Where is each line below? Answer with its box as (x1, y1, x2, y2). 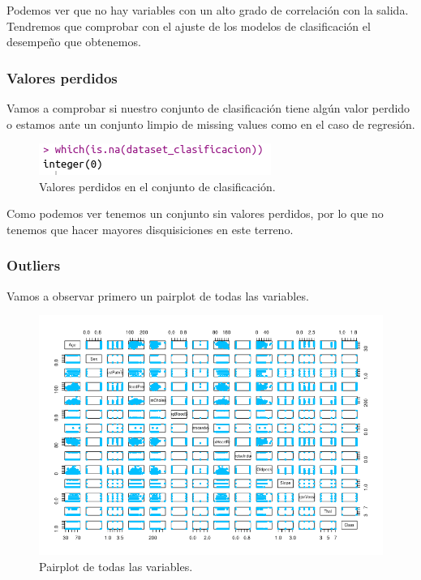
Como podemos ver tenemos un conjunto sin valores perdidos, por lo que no (6, 205, 384, 222)
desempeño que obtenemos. (6, 33, 141, 50)
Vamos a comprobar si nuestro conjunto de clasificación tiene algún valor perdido (6, 100, 410, 116)
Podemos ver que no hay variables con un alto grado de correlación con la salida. (6, 2, 409, 18)
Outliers (6, 255, 61, 275)
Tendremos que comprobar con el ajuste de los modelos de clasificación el (6, 17, 371, 34)
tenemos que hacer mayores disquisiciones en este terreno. (6, 220, 294, 237)
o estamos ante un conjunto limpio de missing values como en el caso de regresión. (6, 115, 415, 132)
